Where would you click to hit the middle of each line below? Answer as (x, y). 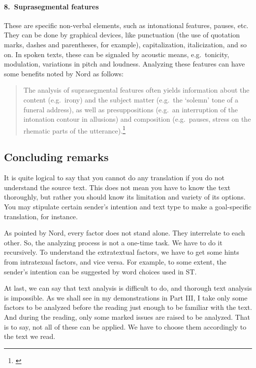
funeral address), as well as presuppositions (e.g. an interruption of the (130, 109)
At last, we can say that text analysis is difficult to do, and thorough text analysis (128, 288)
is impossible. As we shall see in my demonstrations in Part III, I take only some (126, 297)
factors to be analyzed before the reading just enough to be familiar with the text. (128, 307)
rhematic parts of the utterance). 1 (74, 130)
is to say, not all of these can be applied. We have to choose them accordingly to (125, 326)
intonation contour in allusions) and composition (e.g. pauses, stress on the (137, 119)
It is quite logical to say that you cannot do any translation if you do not (114, 178)
